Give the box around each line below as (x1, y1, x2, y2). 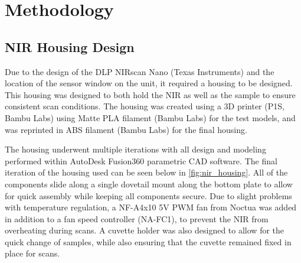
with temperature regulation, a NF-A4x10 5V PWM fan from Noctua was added (5, 201, 297, 213)
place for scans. (5, 247, 60, 259)
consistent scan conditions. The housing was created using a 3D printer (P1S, (5, 100, 284, 112)
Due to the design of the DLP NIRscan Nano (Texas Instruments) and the (5, 65, 274, 77)
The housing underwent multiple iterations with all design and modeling (5, 143, 266, 155)
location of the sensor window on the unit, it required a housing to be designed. (5, 77, 293, 89)
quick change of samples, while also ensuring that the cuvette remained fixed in (5, 235, 292, 248)
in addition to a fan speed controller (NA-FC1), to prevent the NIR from (5, 212, 269, 225)
